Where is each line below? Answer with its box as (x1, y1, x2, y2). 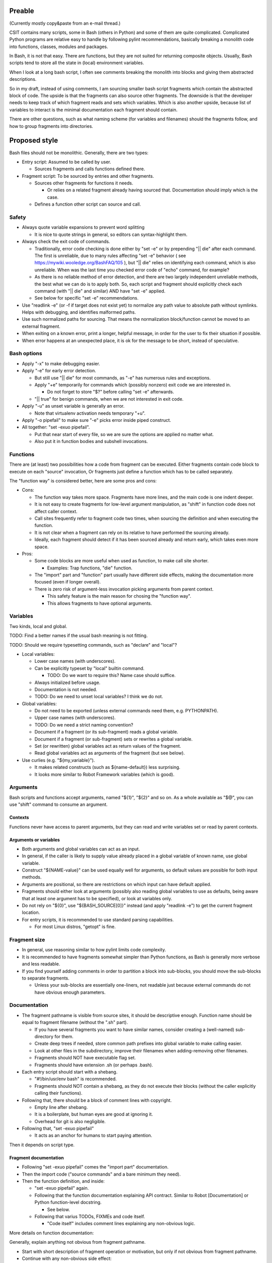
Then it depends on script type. (9, 1142, 75, 1148)
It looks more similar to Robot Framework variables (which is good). (34, 771, 175, 778)
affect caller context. (34, 508, 78, 514)
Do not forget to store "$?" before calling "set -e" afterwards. (47, 389, 174, 395)
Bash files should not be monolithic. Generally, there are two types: (9, 150, 149, 156)
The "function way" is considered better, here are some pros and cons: (9, 477, 157, 483)
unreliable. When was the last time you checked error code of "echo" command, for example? (34, 267, 229, 273)
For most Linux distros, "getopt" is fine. (34, 924, 116, 930)
